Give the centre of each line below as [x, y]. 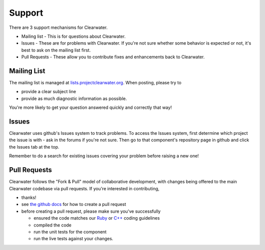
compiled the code [53, 225]
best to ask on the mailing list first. [56, 50]
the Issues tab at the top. [34, 147]
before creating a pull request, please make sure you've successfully [91, 211]
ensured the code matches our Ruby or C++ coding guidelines [97, 218]
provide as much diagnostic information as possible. [74, 99]
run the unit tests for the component [70, 232]
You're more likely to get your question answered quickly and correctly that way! [90, 107]
